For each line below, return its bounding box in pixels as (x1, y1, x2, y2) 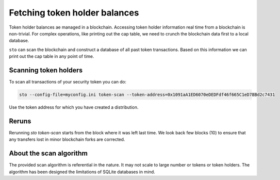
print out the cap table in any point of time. (9, 53, 94, 59)
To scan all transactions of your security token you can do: (9, 79, 126, 85)
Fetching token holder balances (9, 7, 139, 18)
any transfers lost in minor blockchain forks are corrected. (9, 136, 125, 143)
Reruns (9, 117, 32, 125)
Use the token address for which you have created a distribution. (9, 104, 139, 110)
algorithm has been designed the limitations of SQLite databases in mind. (9, 169, 155, 175)
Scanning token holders (9, 66, 82, 74)
